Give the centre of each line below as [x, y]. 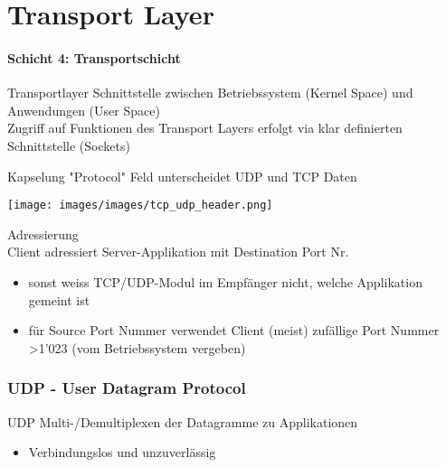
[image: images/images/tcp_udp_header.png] [140, 205]
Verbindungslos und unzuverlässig [122, 452]
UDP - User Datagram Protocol [127, 388]
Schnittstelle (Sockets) [69, 145]
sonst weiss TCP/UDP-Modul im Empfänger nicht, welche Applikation [225, 281]
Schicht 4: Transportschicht [94, 57]
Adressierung [43, 233]
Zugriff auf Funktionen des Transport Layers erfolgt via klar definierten [205, 128]
